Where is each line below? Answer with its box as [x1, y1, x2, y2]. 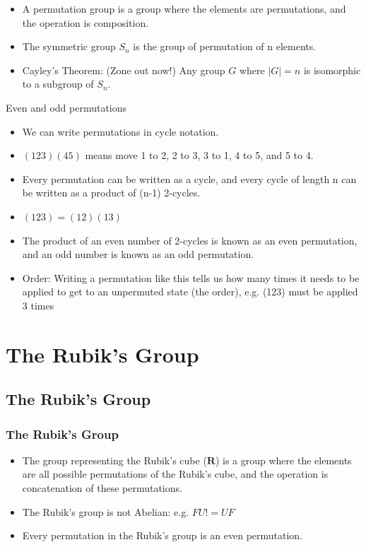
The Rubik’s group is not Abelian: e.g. [22, 504, 189, 519]
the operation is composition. [22, 15, 149, 30]
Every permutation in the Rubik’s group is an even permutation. [22, 528, 303, 543]
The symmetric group [22, 39, 116, 54]
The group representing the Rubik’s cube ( [22, 452, 207, 467]
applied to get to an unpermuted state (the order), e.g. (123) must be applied [22, 284, 358, 299]
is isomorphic [303, 62, 361, 77]
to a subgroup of [22, 76, 94, 91]
